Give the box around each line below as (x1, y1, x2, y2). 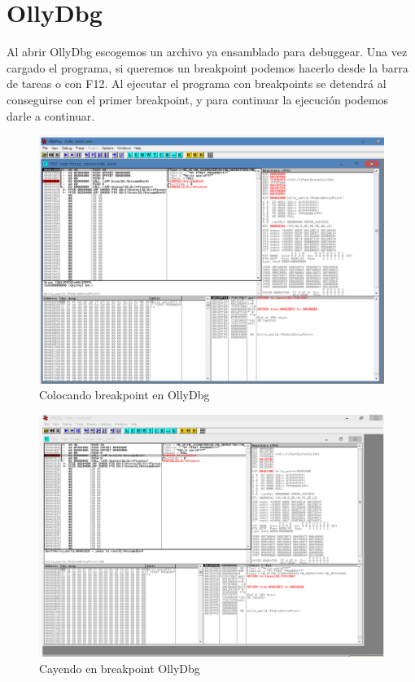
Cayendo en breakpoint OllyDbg (39, 659, 200, 676)
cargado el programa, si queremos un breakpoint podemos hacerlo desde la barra (7, 59, 408, 76)
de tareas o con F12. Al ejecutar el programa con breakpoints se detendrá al (7, 75, 387, 92)
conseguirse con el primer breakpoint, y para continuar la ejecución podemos (7, 90, 389, 108)
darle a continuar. (7, 107, 95, 124)
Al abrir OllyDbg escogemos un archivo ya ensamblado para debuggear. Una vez (7, 43, 408, 60)
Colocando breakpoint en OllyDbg (39, 386, 210, 403)
